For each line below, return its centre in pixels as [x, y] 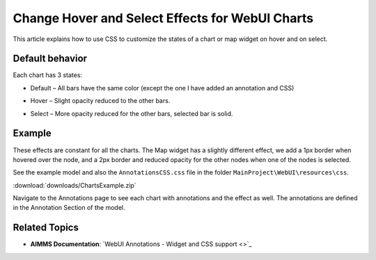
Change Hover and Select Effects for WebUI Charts [163, 18]
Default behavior [50, 59]
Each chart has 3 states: [48, 75]
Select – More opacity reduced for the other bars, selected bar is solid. [132, 113]
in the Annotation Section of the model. [69, 208]
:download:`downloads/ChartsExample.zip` [75, 185]
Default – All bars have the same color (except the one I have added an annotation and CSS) [162, 88]
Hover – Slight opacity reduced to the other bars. [100, 101]
